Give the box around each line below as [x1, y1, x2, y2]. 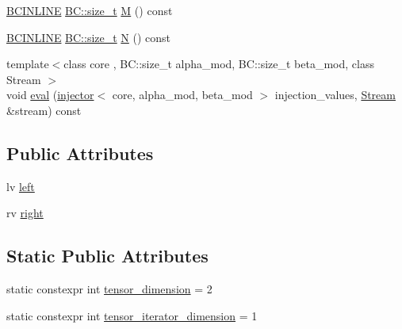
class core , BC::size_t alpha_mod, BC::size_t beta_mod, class [63, 55, 374, 72]
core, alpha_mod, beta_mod [112, 86, 253, 103]
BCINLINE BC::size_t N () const [6, 29, 171, 45]
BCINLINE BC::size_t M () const [6, 2, 173, 18]
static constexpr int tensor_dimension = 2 [6, 281, 212, 297]
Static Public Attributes [6, 243, 209, 268]
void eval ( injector [6, 86, 94, 103]
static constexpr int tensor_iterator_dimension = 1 [6, 307, 258, 323]
